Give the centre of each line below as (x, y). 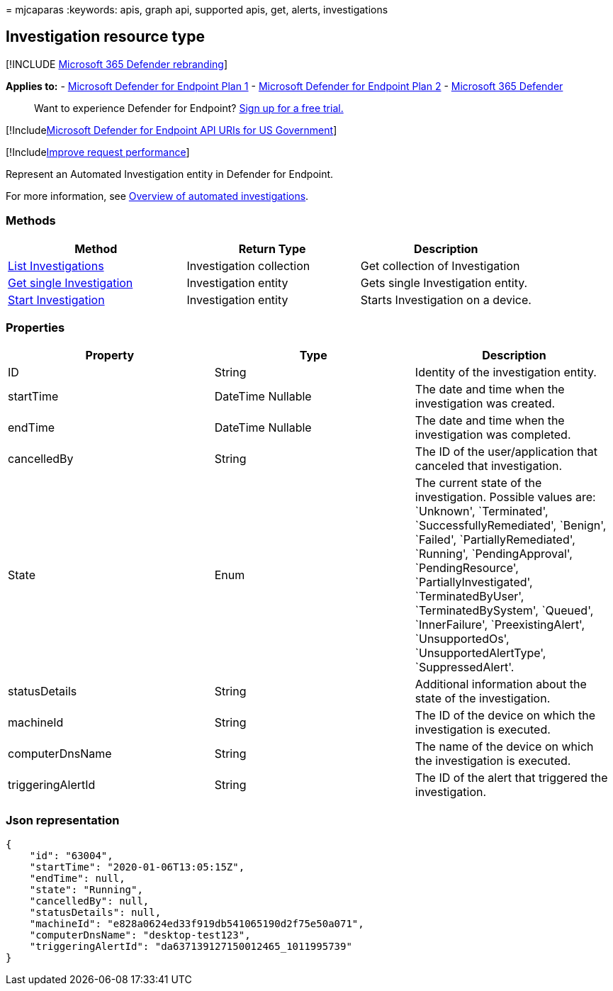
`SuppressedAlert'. (465, 667)
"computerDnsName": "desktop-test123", (140, 935)
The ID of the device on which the (505, 716)
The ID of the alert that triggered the (511, 778)
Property (110, 355)
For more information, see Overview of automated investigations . (157, 196)
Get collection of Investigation (440, 265)
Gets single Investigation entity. (444, 282)
